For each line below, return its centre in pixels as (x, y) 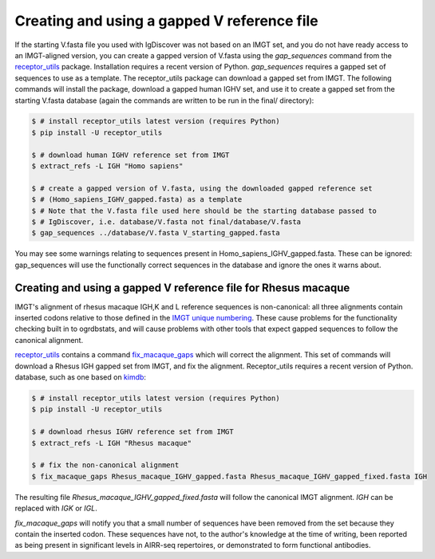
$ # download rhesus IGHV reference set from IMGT (133, 432)
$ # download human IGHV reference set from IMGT (130, 155)
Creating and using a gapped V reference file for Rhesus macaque (182, 287)
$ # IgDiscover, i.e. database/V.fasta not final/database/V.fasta (166, 222)
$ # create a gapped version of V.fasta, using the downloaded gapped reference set (202, 188)
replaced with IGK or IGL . (56, 508)
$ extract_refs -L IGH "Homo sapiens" (107, 166)
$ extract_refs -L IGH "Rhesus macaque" (111, 443)
